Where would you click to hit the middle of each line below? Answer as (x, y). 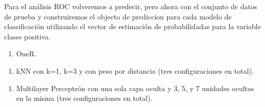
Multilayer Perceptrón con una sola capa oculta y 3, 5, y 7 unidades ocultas (135, 88)
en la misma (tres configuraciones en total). (84, 98)
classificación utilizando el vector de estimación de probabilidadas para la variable (132, 26)
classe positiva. (27, 36)
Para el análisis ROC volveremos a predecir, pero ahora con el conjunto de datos (131, 6)
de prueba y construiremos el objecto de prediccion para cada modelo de (118, 16)
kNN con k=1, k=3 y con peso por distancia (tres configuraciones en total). (135, 70)
